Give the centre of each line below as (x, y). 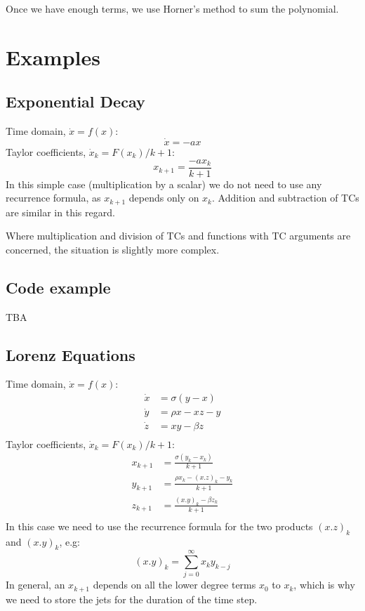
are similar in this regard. (60, 212)
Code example (58, 287)
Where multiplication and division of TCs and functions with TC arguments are (178, 236)
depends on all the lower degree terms (174, 585)
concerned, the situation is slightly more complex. (113, 249)
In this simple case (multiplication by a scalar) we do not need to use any (164, 184)
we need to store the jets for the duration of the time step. (132, 599)
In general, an (35, 585)
